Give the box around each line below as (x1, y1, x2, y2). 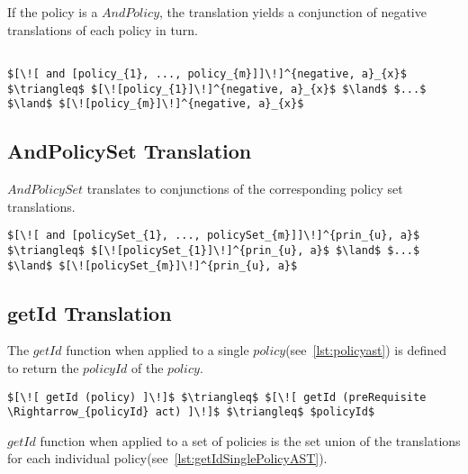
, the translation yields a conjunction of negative (159, 3, 427, 21)
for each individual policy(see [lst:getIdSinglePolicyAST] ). (7, 449, 328, 468)
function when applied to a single (66, 341, 249, 360)
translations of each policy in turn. (7, 20, 198, 39)
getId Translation (7, 298, 172, 326)
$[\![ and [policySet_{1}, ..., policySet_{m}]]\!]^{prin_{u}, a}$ (7, 229, 420, 242)
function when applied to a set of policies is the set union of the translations (40, 431, 461, 450)
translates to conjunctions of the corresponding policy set (86, 179, 403, 198)
